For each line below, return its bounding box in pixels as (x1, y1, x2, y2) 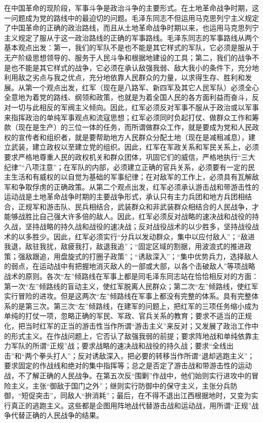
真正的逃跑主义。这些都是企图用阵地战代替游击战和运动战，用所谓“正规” (11, 400, 252, 410)
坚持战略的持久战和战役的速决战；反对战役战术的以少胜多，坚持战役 (25, 221, 252, 232)
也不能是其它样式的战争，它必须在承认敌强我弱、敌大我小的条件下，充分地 (11, 62, 259, 73)
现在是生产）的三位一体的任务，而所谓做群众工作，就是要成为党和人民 (18, 122, 252, 132)
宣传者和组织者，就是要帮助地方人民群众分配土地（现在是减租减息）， (18, 131, 248, 142)
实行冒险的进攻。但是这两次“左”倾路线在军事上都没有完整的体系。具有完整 (4, 291, 252, 301)
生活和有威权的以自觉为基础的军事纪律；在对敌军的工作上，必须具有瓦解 (11, 171, 252, 182)
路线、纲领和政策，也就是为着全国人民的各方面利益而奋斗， (53, 92, 252, 102)
